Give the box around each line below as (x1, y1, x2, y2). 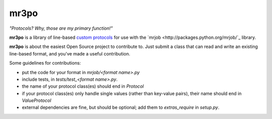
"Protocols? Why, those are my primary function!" (9, 25, 113, 31)
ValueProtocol (22, 97, 51, 103)
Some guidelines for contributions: (9, 60, 81, 66)
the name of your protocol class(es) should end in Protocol (22, 83, 144, 89)
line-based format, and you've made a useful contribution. (9, 50, 130, 56)
